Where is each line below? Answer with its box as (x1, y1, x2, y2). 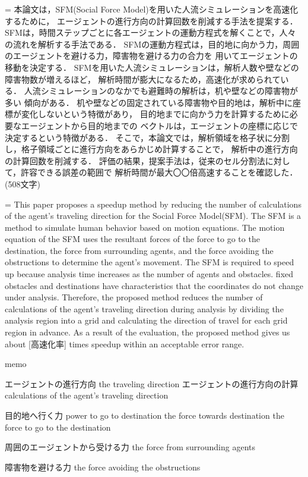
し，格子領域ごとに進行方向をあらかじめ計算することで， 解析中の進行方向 (5, 143, 298, 155)
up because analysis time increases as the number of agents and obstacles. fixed (5, 268, 294, 280)
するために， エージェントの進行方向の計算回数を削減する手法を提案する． (5, 14, 298, 27)
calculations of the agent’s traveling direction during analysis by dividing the (5, 302, 284, 315)
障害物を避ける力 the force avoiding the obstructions (5, 460, 201, 473)
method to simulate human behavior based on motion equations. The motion (5, 221, 285, 233)
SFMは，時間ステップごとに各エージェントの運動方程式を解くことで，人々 (5, 26, 296, 39)
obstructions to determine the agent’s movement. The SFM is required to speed (5, 256, 294, 268)
